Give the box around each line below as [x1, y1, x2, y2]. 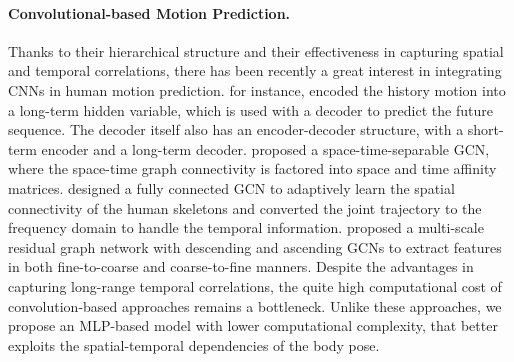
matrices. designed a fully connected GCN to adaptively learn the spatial [8, 177, 455, 198]
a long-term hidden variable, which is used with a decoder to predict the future [8, 99, 493, 120]
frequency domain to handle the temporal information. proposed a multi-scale [8, 217, 484, 238]
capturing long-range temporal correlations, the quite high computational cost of [8, 275, 502, 296]
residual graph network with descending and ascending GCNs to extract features [8, 236, 502, 257]
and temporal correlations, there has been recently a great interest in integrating [8, 60, 502, 81]
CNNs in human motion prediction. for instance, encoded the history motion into [8, 79, 506, 100]
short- [467, 119, 504, 140]
